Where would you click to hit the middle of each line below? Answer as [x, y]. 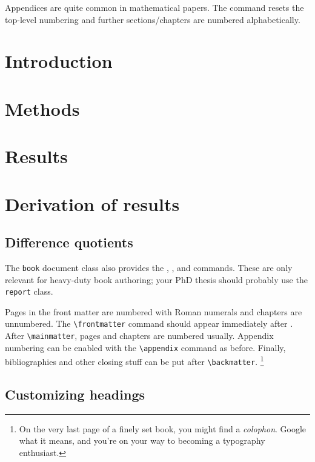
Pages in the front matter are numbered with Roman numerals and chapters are [154, 311]
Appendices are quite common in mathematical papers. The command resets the [154, 7]
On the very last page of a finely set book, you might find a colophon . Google [163, 428]
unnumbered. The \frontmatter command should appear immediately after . [149, 323]
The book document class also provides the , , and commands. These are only [149, 267]
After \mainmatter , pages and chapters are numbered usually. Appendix [139, 336]
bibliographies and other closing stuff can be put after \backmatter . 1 [134, 361]
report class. [29, 291]
